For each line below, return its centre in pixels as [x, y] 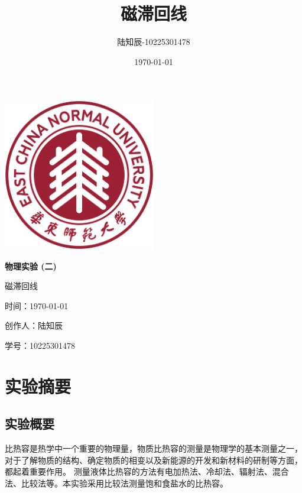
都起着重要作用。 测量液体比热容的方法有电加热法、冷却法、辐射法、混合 [147, 471]
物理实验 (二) [31, 266]
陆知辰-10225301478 [154, 42]
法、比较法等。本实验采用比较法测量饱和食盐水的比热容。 [116, 483]
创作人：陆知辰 [34, 325]
